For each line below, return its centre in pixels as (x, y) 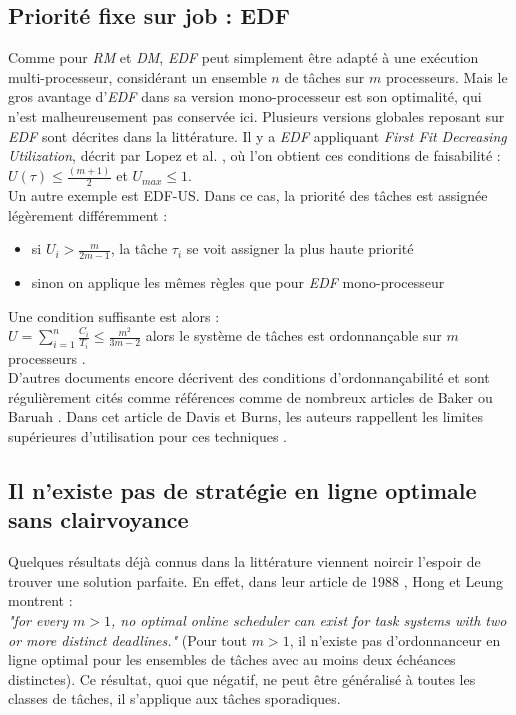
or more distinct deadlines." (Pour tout (128, 639)
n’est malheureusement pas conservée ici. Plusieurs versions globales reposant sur (256, 115)
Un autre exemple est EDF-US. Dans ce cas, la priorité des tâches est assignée (248, 194)
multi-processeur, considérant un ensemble (137, 76)
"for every (38, 619)
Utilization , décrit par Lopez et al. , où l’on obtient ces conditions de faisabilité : (254, 155)
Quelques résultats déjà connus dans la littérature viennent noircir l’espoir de (244, 561)
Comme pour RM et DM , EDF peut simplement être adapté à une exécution (243, 57)
